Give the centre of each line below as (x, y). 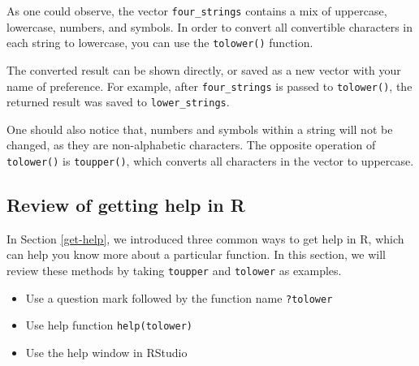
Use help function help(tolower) (109, 325)
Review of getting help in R (126, 205)
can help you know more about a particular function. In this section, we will (196, 254)
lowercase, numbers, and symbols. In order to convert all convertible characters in (209, 26)
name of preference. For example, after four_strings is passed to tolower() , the (209, 86)
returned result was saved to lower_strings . (118, 102)
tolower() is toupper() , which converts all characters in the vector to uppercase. (210, 161)
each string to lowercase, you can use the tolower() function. (160, 43)
